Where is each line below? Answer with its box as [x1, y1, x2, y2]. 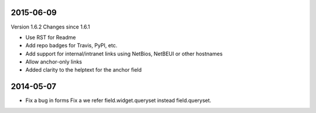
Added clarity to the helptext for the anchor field [25, 66, 142, 73]
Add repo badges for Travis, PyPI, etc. [25, 42, 118, 49]
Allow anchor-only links [25, 58, 82, 65]
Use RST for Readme [25, 34, 76, 41]
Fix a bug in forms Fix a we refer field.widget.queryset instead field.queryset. [25, 97, 212, 104]
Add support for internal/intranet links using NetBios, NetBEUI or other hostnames [25, 50, 223, 57]
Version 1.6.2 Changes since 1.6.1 [11, 23, 90, 30]
